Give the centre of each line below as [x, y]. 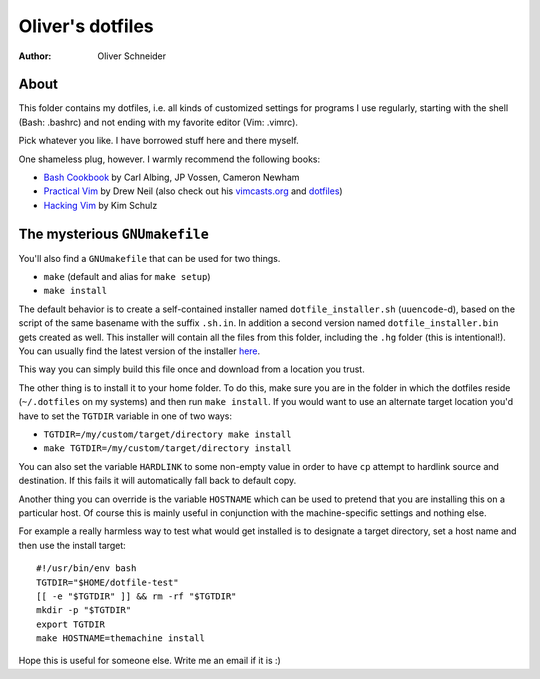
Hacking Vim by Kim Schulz [100, 205]
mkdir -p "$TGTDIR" [84, 610]
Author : [35, 56]
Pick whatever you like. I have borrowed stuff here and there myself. [158, 141]
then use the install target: [72, 545]
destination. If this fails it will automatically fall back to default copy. [157, 481]
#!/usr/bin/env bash [86, 568]
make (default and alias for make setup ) [127, 277]
